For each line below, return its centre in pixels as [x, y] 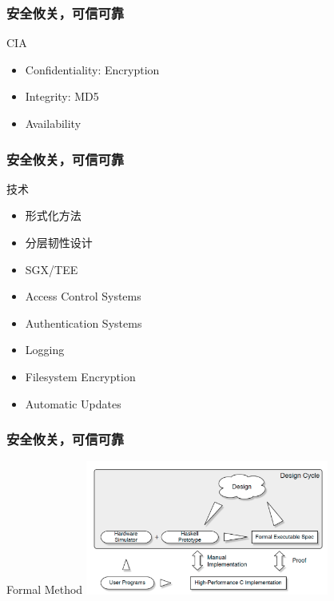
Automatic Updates [73, 403]
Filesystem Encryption [80, 376]
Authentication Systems [83, 322]
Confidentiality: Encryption [92, 69]
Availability [53, 123]
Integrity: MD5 [62, 96]
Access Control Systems [83, 296]
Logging [45, 350]
